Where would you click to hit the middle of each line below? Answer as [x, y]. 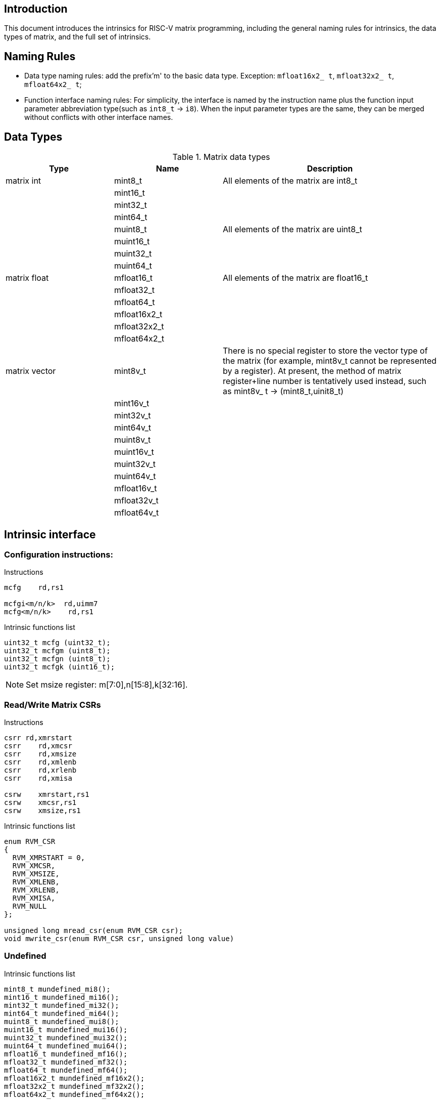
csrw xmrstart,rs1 [47, 795]
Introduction [36, 9]
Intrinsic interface [50, 534]
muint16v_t [134, 452]
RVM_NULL [30, 906]
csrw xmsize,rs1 [42, 811]
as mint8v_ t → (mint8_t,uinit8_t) [283, 391]
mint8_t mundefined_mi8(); [57, 989]
